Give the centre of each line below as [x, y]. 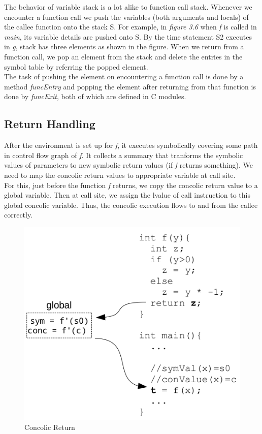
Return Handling [50, 124]
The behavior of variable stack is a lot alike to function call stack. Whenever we [128, 7]
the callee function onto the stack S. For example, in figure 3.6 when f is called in [130, 27]
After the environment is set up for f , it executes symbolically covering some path [131, 145]
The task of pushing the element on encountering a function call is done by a [124, 76]
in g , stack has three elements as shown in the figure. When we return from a [124, 46]
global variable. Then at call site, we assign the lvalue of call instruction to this [127, 195]
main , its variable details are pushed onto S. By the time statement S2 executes [128, 36]
